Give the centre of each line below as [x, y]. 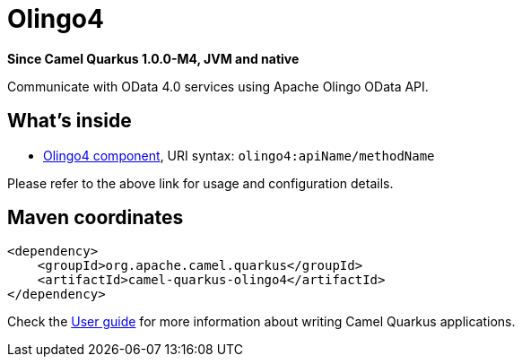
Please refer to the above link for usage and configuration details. [200, 183]
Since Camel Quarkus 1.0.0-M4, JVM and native [153, 58]
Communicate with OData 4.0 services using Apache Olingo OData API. [218, 86]
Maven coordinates [96, 218]
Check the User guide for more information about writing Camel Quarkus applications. [261, 322]
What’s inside [70, 121]
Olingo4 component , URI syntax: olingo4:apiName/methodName [239, 155]
